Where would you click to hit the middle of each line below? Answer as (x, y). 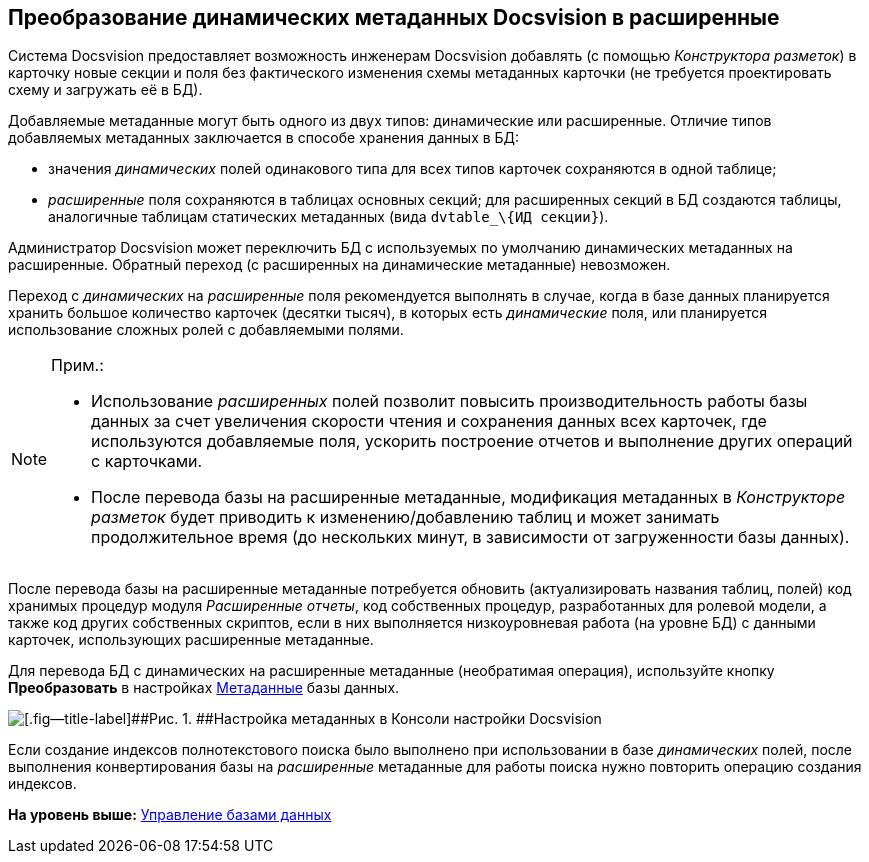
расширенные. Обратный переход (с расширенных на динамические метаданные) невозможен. (339, 265)
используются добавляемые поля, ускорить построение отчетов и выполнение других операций (472, 441)
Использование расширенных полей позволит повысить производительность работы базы (449, 401)
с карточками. (147, 461)
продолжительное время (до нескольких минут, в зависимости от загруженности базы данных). (470, 537)
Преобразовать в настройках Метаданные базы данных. (204, 688)
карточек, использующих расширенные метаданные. (191, 640)
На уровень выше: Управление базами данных (170, 815)
